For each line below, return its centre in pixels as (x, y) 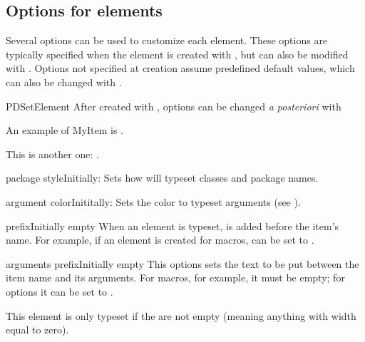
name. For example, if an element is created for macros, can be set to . (160, 240)
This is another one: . (52, 154)
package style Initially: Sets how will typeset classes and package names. (162, 178)
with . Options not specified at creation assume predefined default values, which (180, 68)
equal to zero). (37, 330)
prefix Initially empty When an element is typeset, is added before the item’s (173, 226)
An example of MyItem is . (65, 130)
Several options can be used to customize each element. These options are (167, 40)
